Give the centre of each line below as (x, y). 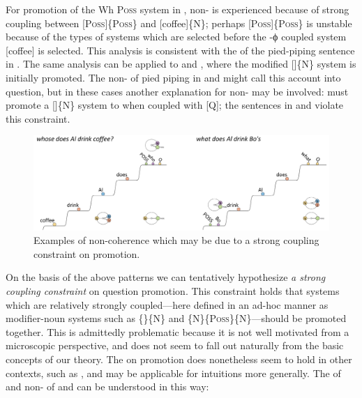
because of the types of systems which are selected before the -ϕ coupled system (176, 37)
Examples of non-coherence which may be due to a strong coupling (176, 240)
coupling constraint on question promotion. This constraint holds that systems (173, 290)
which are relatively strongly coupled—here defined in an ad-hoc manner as (167, 304)
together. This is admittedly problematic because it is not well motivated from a (178, 331)
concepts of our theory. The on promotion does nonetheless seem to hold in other (179, 359)
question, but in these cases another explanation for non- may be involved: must (177, 91)
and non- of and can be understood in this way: (107, 386)
